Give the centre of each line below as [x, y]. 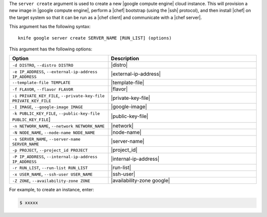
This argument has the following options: [51, 49]
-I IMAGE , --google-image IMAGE [48, 107]
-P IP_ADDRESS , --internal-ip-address [55, 157]
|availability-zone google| [140, 180]
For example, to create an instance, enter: [51, 190]
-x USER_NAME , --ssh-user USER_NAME [52, 174]
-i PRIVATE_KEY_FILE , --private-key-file [58, 95]
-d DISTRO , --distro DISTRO [43, 65]
